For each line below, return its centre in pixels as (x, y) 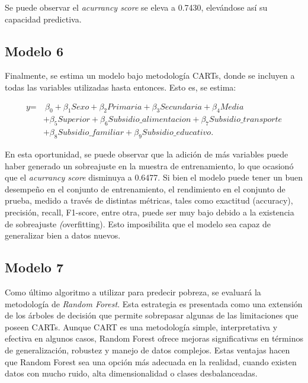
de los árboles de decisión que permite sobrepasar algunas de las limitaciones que (152, 315)
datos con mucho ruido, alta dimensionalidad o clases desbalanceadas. (131, 373)
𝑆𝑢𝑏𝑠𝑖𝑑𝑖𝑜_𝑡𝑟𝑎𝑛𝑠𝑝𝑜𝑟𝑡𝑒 (246, 120)
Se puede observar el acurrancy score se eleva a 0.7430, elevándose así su (136, 7)
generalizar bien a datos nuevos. (63, 235)
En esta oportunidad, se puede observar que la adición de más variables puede (147, 154)
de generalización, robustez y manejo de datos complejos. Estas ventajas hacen (147, 350)
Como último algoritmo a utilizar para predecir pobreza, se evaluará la (133, 292)
